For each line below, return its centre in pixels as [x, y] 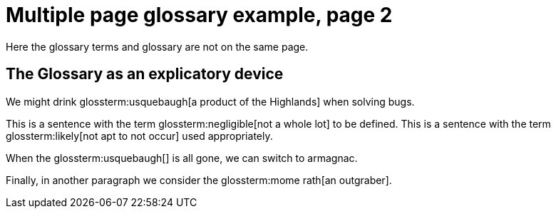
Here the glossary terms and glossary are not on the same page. [157, 46]
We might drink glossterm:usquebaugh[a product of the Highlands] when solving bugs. [210, 101]
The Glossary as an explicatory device [145, 74]
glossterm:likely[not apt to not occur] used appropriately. [139, 136]
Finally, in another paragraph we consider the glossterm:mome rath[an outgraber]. [199, 180]
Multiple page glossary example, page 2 [199, 15]
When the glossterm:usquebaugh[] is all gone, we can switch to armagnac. [182, 158]
